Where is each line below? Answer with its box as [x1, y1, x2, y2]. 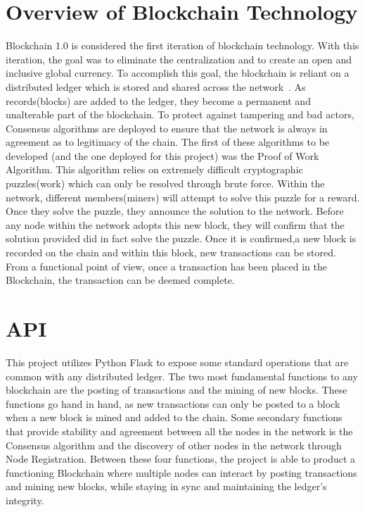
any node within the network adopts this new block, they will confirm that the [6, 217, 345, 232]
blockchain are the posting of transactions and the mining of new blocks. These [6, 382, 347, 397]
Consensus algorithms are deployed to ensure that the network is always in [6, 120, 328, 135]
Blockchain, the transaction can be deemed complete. [6, 273, 235, 287]
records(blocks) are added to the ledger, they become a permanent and [6, 93, 311, 108]
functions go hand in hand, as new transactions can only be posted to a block [6, 396, 340, 411]
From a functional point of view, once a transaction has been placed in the [6, 258, 328, 273]
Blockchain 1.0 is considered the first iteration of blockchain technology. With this [6, 38, 359, 53]
